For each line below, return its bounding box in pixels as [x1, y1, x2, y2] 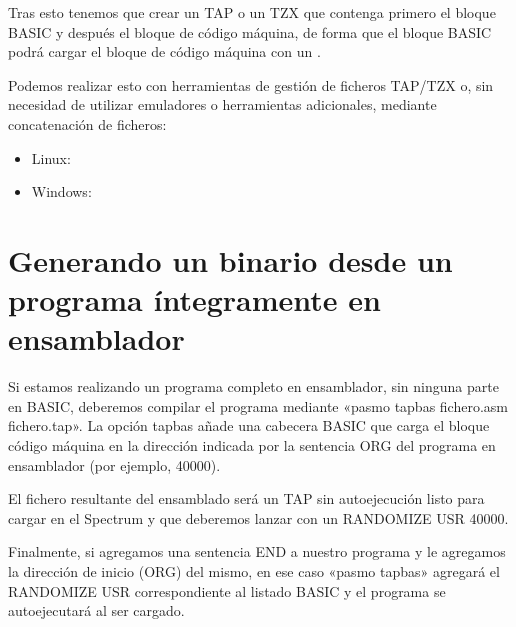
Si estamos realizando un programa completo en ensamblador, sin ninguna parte [8, 376, 499, 397]
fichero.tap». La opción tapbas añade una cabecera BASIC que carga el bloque [8, 415, 490, 436]
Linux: [31, 147, 71, 168]
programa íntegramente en [8, 279, 381, 320]
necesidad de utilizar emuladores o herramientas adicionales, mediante [8, 94, 437, 115]
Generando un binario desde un [8, 239, 453, 280]
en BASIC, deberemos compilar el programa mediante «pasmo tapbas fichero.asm [8, 395, 508, 416]
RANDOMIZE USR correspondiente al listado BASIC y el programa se [8, 580, 446, 601]
